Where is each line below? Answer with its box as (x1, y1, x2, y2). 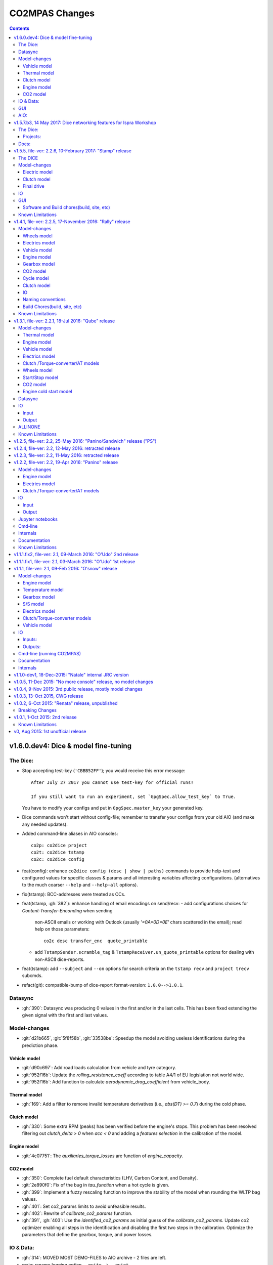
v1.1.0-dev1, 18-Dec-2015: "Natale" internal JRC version (14, 672, 129, 678)
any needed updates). (22, 821, 68, 827)
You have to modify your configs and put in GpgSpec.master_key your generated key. (22, 805, 204, 811)
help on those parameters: (34, 926, 90, 932)
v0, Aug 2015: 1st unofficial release (14, 729, 86, 735)
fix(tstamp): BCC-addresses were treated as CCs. (22, 891, 126, 897)
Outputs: (23, 643, 41, 650)
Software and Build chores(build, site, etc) (23, 204, 111, 210)
